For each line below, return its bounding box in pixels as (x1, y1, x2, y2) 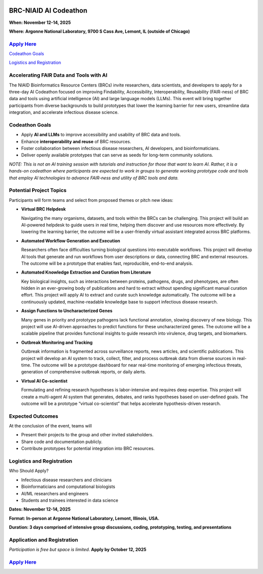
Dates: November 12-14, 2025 (9, 506, 71, 512)
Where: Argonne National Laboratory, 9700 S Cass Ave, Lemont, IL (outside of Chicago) (9, 28, 190, 34)
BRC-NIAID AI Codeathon (9, 6, 88, 15)
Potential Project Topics (9, 187, 67, 194)
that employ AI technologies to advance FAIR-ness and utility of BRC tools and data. (9, 175, 179, 181)
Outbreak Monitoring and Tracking (21, 340, 93, 345)
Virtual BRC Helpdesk (21, 206, 66, 212)
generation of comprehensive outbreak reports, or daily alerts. (21, 369, 146, 375)
